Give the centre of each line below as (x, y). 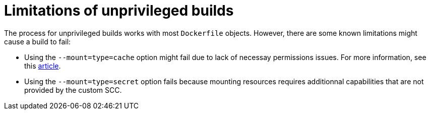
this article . (43, 66)
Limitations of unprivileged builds (119, 11)
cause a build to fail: (38, 41)
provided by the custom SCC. (73, 90)
